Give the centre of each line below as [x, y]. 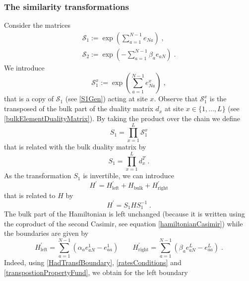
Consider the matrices [37, 25]
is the [218, 99]
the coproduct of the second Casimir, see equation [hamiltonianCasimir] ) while [124, 223]
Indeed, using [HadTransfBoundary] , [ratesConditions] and [93, 262]
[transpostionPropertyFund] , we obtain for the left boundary [96, 272]
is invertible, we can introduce [128, 176]
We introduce [24, 67]
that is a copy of [29, 99]
